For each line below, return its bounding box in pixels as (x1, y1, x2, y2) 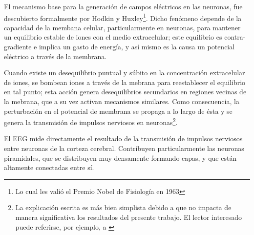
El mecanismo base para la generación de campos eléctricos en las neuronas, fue (4, 1, 243, 11)
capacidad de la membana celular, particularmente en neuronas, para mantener (4, 22, 241, 32)
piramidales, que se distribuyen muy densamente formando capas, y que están (4, 152, 237, 163)
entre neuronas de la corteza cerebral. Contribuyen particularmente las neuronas (4, 143, 244, 153)
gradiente (4, 42, 32, 52)
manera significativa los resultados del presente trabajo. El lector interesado (15, 212, 242, 222)
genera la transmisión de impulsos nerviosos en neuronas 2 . (4, 116, 178, 127)
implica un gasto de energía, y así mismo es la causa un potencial (39, 42, 235, 52)
